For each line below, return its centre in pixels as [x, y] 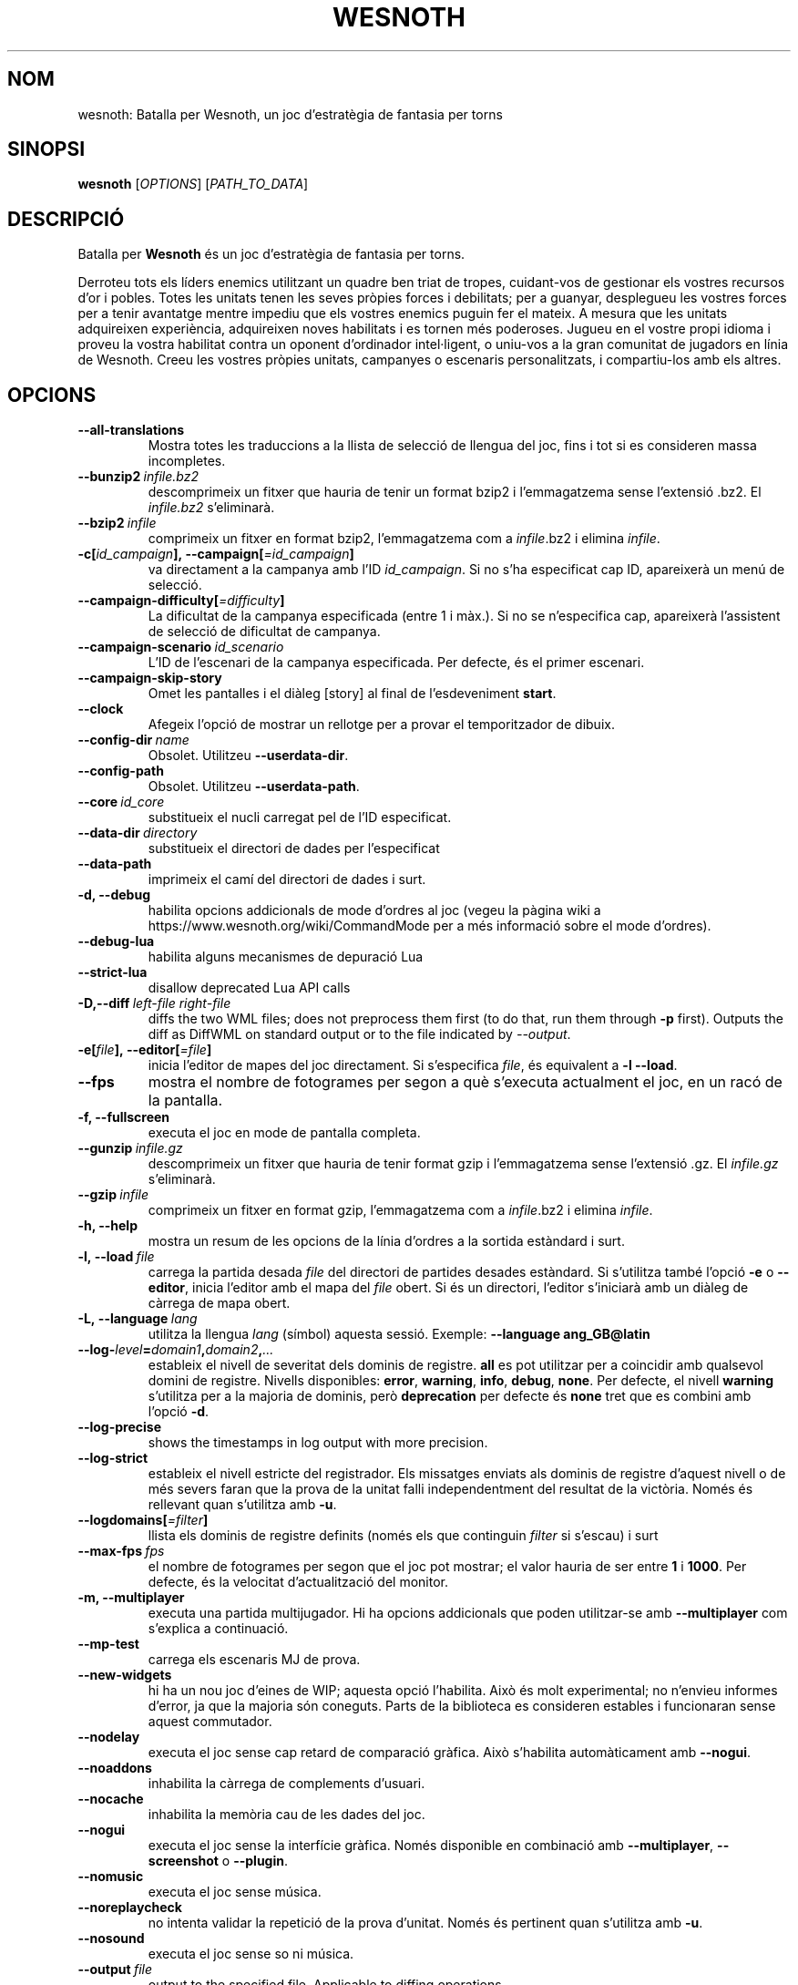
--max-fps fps [121, 1551]
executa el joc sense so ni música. [251, 1954]
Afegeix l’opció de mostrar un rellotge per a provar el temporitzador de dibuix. [381, 725]
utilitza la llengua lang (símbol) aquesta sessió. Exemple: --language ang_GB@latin [399, 1334]
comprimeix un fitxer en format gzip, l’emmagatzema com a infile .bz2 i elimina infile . [400, 1210]
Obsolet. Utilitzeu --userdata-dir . [248, 756]
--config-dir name [133, 740]
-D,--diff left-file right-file [154, 1003]
